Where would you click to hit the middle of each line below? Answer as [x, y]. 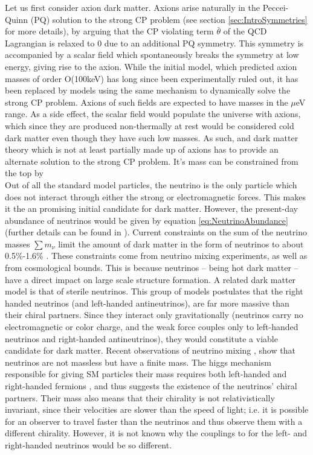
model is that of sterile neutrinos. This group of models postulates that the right [154, 291]
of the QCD [245, 31]
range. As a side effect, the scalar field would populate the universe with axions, [153, 114]
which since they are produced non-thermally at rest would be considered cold [150, 125]
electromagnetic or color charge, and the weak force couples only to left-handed [152, 327]
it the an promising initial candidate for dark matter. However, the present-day [151, 208]
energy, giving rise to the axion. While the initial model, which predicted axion [151, 66]
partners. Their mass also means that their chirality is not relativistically [140, 397]
